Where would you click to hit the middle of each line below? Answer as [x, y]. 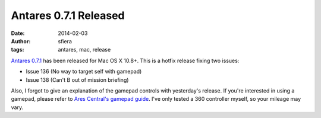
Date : [18, 33]
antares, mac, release [84, 50]
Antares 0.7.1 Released [68, 15]
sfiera [65, 41]
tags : [18, 50]
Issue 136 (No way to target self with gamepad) [84, 72]
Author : [21, 41]
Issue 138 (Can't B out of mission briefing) [77, 79]
